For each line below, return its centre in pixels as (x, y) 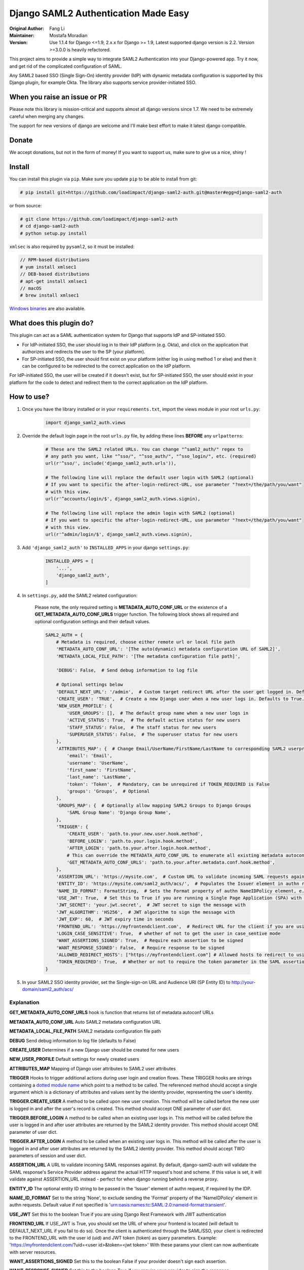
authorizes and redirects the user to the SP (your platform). (84, 352)
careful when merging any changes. (47, 116)
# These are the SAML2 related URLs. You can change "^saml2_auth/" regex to (144, 449)
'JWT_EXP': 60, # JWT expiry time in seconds (115, 919)
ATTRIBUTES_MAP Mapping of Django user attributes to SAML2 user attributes (92, 1068)
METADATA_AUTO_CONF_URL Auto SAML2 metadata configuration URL (85, 1022)
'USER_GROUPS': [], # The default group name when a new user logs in (158, 713)
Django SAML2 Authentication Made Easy (99, 13)
